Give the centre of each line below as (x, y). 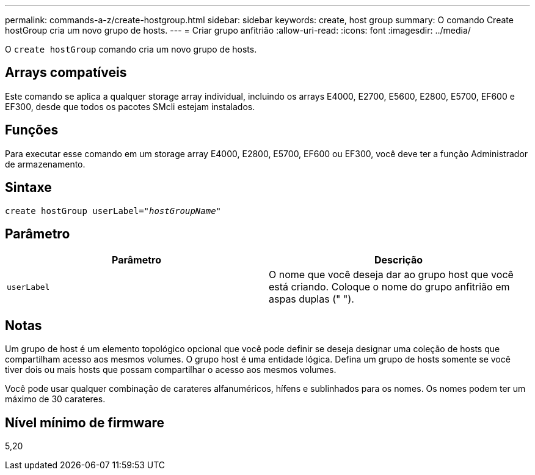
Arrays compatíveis (66, 73)
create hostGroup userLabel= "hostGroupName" (113, 211)
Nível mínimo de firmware (85, 422)
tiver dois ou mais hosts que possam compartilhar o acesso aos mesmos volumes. (171, 370)
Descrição (399, 260)
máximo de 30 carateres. (55, 399)
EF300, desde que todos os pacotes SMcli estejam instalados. (130, 106)
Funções (32, 130)
